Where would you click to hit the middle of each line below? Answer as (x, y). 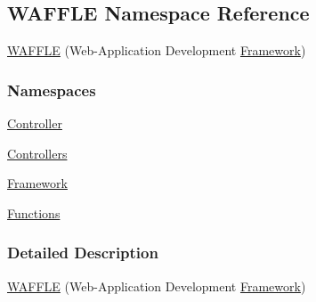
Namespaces (52, 90)
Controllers (37, 153)
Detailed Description (83, 253)
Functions (34, 212)
